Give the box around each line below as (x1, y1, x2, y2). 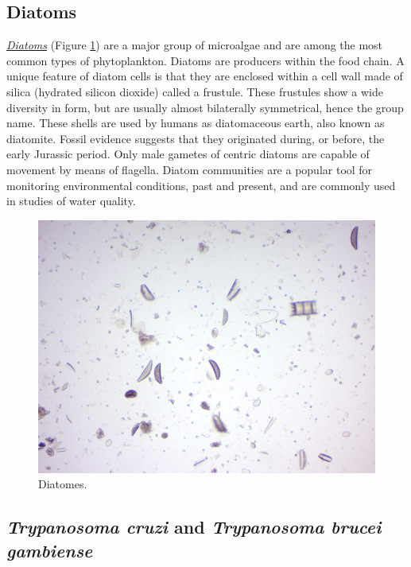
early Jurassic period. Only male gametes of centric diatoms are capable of (6, 146, 370, 162)
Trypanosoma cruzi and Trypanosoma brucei (6, 515, 382, 539)
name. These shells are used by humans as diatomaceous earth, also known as (6, 115, 385, 131)
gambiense (6, 538, 93, 562)
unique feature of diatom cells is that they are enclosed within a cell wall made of (6, 68, 403, 84)
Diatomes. (38, 476, 87, 492)
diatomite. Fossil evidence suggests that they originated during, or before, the (6, 130, 385, 146)
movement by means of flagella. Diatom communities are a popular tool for (6, 161, 373, 177)
